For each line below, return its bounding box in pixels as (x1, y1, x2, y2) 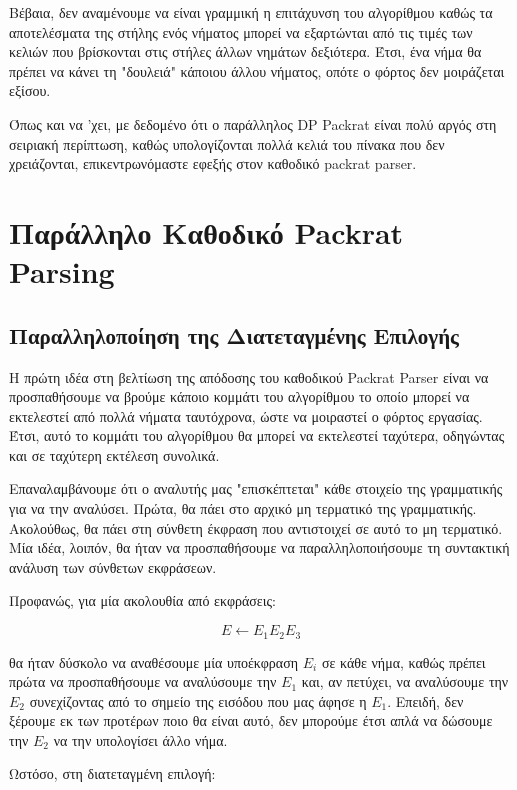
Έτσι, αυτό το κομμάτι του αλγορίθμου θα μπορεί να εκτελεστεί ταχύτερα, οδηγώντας (9, 425, 505, 446)
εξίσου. (9, 80, 51, 101)
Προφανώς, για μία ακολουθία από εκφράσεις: (9, 590, 276, 611)
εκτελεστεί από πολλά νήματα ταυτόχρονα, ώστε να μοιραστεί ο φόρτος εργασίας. (9, 405, 483, 426)
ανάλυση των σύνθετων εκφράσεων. (9, 556, 217, 577)
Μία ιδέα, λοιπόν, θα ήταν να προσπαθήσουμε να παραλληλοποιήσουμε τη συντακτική (9, 537, 510, 558)
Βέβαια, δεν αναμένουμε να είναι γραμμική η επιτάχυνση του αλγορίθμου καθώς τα (9, 2, 493, 22)
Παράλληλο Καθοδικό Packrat (9, 211, 404, 252)
